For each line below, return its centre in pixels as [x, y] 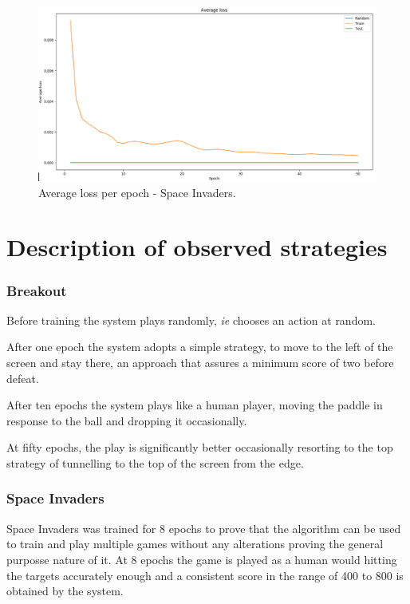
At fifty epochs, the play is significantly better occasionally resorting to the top [200, 447]
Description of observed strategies [197, 247]
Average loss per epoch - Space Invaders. [137, 192]
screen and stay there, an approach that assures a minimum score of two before [200, 362]
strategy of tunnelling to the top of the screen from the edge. [155, 462]
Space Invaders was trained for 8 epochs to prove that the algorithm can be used [204, 528]
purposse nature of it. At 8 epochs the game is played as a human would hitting [202, 559]
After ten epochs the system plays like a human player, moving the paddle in [195, 405]
